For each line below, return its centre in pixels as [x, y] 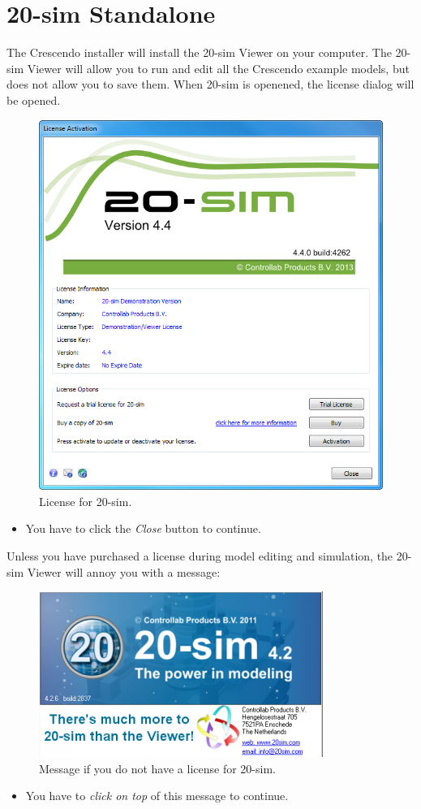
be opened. [34, 100]
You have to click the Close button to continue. [143, 528]
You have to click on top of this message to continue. [157, 796]
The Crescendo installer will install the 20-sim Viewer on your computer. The [199, 52]
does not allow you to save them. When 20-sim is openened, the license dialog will [210, 84]
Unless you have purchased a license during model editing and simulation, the [200, 555]
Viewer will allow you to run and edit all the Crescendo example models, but [218, 68]
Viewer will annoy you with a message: [124, 571]
